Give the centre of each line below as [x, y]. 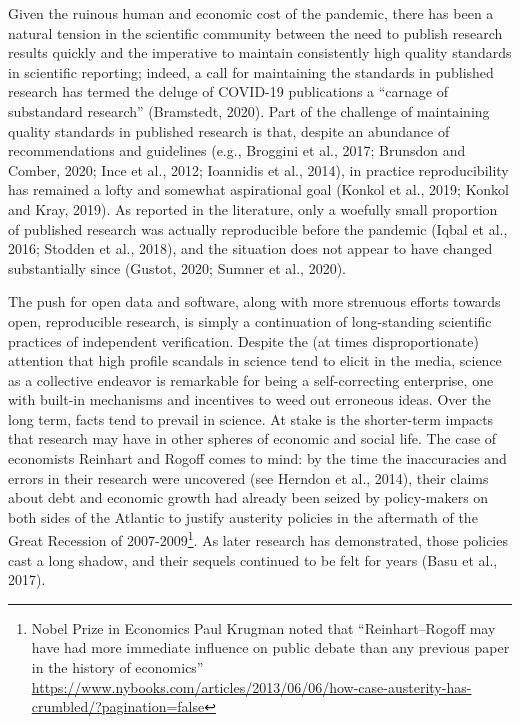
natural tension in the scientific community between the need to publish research [255, 32]
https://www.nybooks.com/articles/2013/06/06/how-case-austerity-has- [251, 686]
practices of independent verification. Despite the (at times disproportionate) [243, 340]
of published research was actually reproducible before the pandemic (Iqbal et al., [258, 228]
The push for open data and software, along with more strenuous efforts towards [254, 301]
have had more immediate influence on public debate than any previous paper [270, 647]
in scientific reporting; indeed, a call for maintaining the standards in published [251, 71]
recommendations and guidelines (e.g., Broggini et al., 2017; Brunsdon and [237, 150]
